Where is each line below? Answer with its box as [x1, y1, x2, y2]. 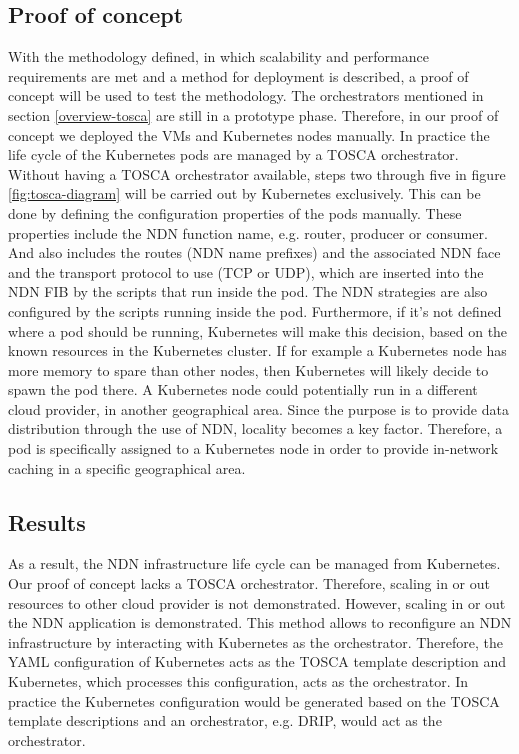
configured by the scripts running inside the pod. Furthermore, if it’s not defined [8, 300, 502, 321]
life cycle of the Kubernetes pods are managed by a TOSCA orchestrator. [8, 144, 459, 165]
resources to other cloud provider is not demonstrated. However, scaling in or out [8, 592, 506, 613]
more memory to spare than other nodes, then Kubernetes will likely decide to [8, 359, 489, 380]
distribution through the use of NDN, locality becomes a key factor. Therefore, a [8, 418, 503, 439]
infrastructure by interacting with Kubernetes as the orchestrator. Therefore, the [8, 631, 503, 652]
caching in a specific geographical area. [8, 457, 246, 478]
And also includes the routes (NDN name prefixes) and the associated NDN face [8, 242, 501, 263]
